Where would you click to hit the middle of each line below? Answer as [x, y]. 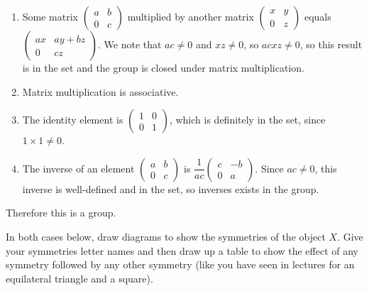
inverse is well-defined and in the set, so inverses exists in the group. [171, 188]
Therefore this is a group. [61, 213]
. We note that [130, 44]
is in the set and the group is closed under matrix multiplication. [163, 67]
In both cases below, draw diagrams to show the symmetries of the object [166, 236]
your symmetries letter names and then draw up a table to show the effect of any [182, 250]
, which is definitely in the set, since [247, 120]
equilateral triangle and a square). [79, 278]
